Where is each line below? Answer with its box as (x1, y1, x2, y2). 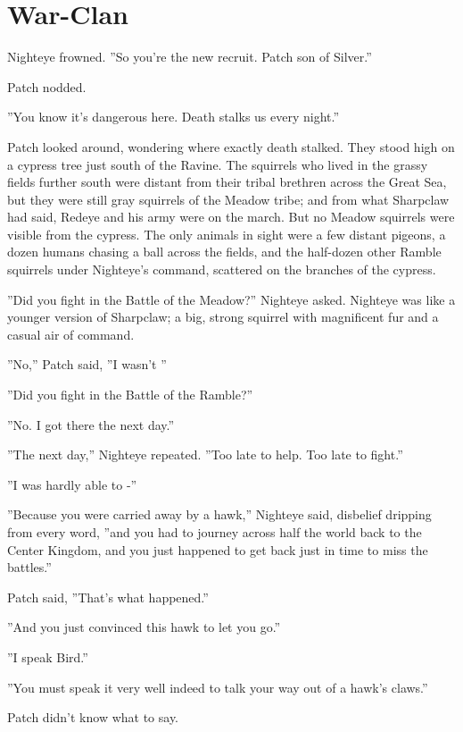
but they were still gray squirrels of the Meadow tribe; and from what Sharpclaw (7, 189, 450, 208)
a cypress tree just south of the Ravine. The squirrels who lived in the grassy (7, 155, 428, 173)
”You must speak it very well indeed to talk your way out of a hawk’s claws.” (7, 677, 428, 696)
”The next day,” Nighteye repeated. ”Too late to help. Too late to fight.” (7, 445, 403, 464)
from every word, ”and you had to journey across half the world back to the (7, 523, 422, 541)
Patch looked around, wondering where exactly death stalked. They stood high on (7, 137, 455, 156)
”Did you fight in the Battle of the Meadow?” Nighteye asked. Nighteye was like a (7, 290, 456, 308)
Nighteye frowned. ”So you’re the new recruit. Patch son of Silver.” (7, 47, 372, 66)
